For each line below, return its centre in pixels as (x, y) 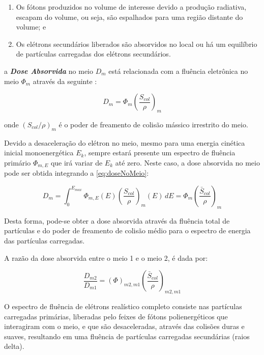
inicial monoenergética (39, 153)
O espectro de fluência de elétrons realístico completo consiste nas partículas (123, 306)
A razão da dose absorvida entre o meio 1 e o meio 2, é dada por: (106, 257)
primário (18, 162)
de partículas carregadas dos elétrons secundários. (93, 54)
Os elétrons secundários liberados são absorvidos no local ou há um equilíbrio (137, 44)
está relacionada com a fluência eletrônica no (178, 71)
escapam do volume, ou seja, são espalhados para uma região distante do (129, 17)
